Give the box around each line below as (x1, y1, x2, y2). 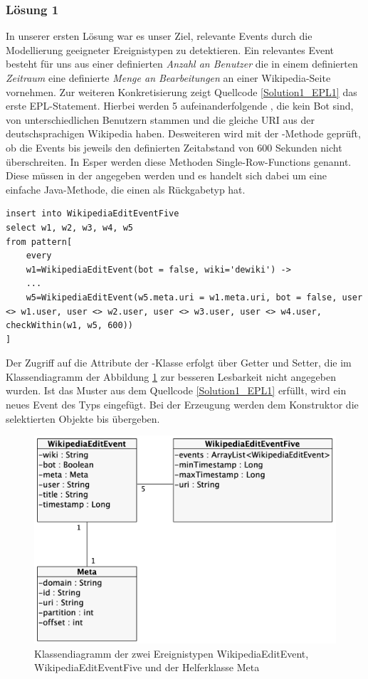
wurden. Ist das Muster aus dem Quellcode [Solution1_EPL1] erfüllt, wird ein (6, 383, 347, 398)
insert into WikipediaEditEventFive (6, 209, 179, 219)
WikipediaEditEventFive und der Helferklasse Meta (34, 660, 260, 675)
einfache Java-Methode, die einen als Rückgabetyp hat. (6, 181, 246, 196)
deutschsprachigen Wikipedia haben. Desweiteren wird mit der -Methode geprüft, (6, 126, 361, 141)
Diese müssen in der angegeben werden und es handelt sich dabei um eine (6, 168, 327, 183)
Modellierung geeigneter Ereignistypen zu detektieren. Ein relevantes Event (6, 42, 335, 57)
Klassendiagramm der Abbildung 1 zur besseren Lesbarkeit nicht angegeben (6, 369, 336, 384)
